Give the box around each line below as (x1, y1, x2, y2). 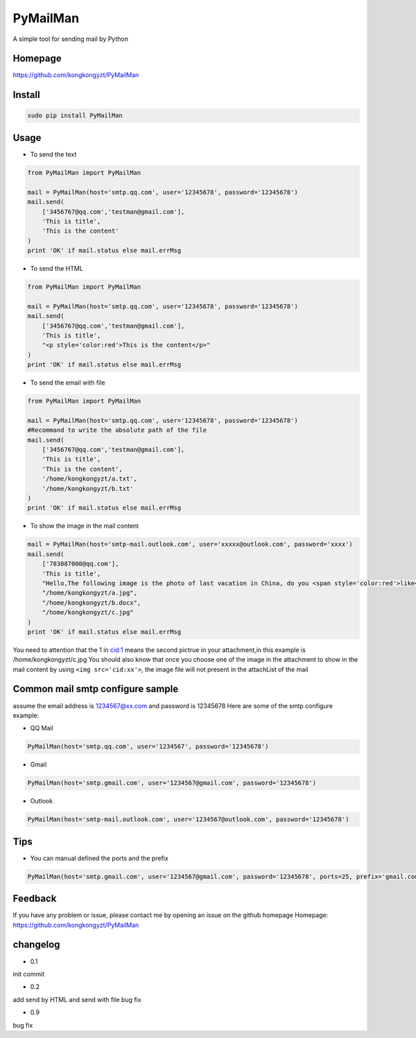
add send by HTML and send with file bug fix (12, 995, 141, 1003)
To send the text (30, 150, 77, 158)
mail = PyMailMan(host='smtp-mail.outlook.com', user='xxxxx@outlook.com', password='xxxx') (27, 540, 353, 549)
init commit (12, 969, 45, 978)
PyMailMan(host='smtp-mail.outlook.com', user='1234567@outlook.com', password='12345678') (27, 816, 349, 823)
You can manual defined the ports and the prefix (30, 854, 169, 862)
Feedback (12, 893, 57, 905)
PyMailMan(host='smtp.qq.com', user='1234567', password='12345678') (27, 743, 269, 751)
